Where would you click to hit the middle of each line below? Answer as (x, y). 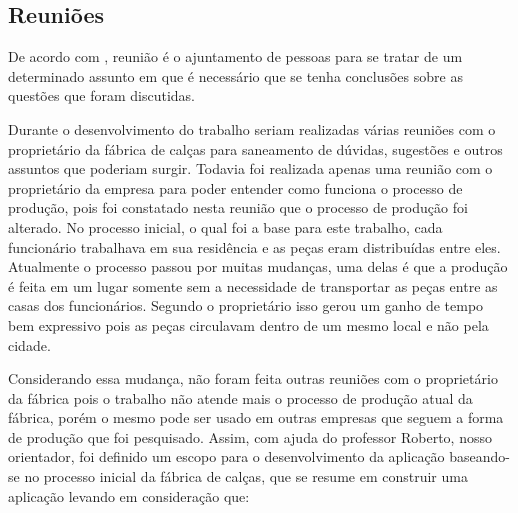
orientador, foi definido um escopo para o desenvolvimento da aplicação (226, 456)
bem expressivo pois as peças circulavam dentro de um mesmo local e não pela (248, 324)
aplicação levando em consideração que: (129, 495)
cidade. (29, 344)
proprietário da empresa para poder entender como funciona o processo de (235, 187)
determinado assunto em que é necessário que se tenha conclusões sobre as (235, 75)
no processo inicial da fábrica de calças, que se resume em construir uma (246, 476)
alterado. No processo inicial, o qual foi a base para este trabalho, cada (225, 226)
